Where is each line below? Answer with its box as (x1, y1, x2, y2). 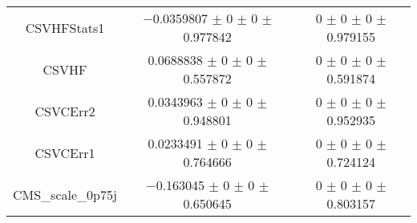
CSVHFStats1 (25, 18, 105, 37)
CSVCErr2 (34, 101, 95, 120)
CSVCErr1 (34, 143, 95, 162)
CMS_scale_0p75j (13, 184, 117, 204)
